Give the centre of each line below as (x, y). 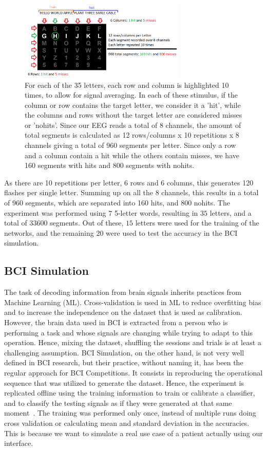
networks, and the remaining (49, 232)
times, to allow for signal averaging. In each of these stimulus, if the (131, 95)
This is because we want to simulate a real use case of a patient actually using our (133, 433)
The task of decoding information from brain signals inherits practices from (123, 292)
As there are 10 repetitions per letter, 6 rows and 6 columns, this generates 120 (129, 182)
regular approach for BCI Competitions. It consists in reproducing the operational (133, 372)
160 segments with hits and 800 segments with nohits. (110, 165)
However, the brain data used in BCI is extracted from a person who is (116, 322)
